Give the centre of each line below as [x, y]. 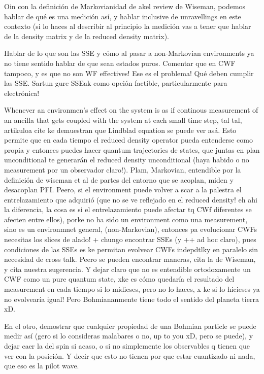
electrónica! [22, 93]
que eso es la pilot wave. [42, 366]
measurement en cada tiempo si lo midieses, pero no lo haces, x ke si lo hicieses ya [132, 289]
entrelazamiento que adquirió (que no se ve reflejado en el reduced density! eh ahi [131, 199]
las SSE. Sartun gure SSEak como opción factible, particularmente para [116, 83]
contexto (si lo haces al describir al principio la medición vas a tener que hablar [128, 26]
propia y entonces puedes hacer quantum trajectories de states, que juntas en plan [132, 149]
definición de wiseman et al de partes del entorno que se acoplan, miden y [119, 179]
